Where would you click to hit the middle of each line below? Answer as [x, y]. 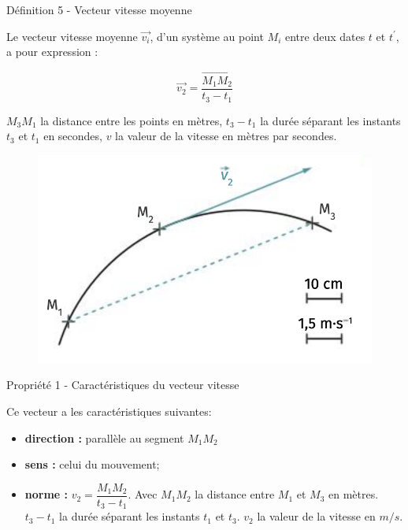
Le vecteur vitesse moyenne [72, 36]
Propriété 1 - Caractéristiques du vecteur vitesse [123, 385]
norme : [46, 494]
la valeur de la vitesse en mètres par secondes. [226, 136]
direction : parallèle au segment [104, 437]
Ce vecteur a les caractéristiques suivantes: [109, 411]
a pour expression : [52, 52]
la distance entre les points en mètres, [132, 120]
